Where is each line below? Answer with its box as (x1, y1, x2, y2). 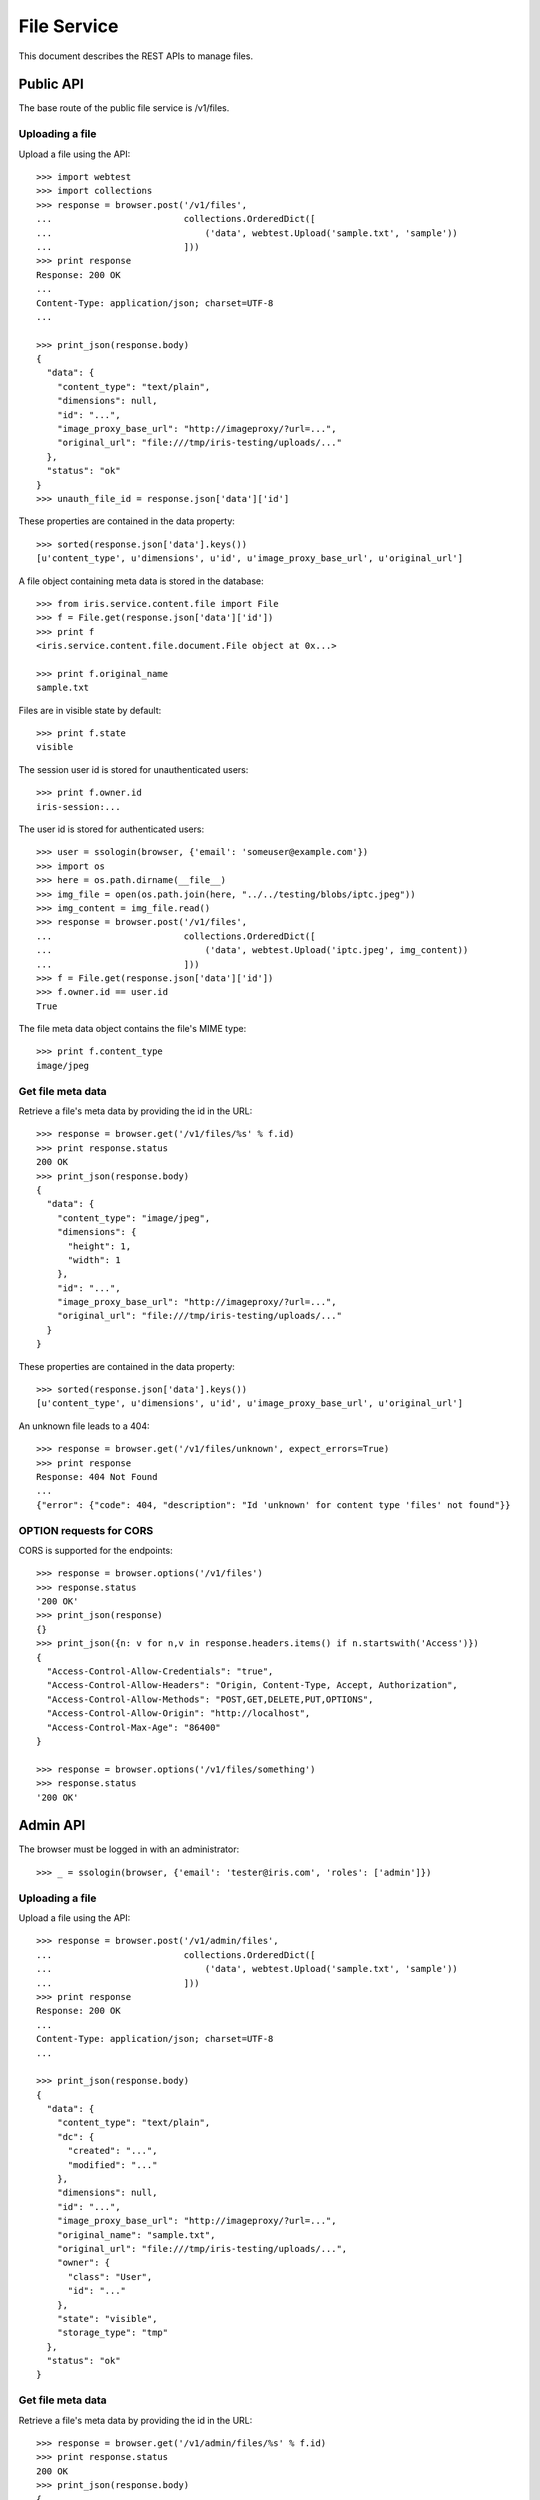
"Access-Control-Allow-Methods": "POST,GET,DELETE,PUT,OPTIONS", (46, 1693, 374, 1705)
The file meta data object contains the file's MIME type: (18, 1023, 247, 1035)
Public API (18, 76, 84, 93)
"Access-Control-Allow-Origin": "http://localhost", (46, 1708, 311, 1719)
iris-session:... (36, 801, 121, 812)
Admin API (18, 1817, 86, 1834)
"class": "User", (67, 2271, 153, 2282)
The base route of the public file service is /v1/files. (18, 102, 230, 114)
